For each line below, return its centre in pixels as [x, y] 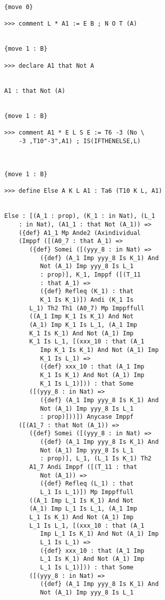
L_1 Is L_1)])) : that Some [87, 567]
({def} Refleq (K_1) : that [87, 291]
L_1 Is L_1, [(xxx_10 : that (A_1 [87, 525]
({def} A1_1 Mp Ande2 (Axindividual [80, 233]
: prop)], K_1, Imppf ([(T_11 [91, 275]
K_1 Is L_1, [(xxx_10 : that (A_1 [87, 342]
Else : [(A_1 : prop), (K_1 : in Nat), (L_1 [80, 216]
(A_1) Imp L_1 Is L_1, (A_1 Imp [83, 509]
